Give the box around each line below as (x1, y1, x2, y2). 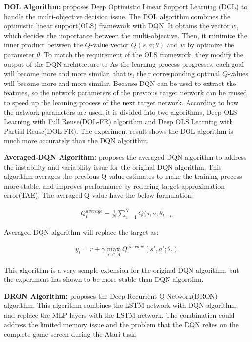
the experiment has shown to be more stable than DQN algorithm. (4, 274, 204, 284)
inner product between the (4, 40, 83, 50)
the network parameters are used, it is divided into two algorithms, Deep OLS (4, 107, 237, 117)
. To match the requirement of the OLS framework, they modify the (40, 49, 244, 59)
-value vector (90, 40, 129, 50)
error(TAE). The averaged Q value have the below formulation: (4, 190, 193, 200)
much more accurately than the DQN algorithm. (4, 135, 149, 146)
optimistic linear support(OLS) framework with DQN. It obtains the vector (4, 21, 230, 31)
